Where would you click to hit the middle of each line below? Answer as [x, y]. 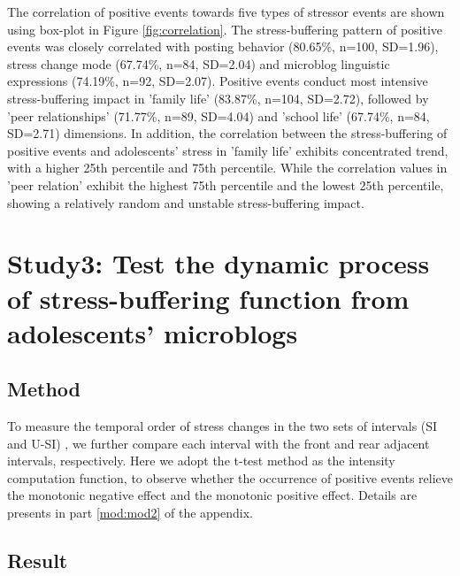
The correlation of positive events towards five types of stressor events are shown [226, 12]
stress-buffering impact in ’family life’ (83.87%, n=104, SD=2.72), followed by [218, 98]
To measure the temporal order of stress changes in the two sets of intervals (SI [222, 426]
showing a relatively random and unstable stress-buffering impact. [186, 202]
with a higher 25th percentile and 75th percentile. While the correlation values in [227, 168]
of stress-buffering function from [208, 298]
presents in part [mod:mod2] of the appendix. [130, 513]
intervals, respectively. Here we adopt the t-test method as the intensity [201, 461]
